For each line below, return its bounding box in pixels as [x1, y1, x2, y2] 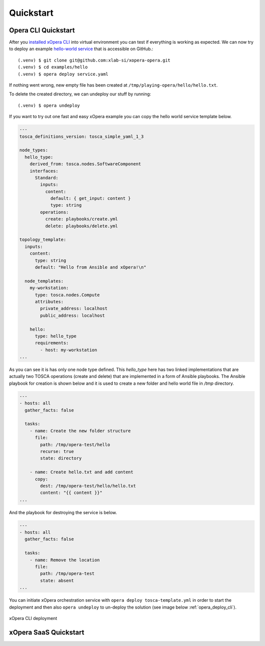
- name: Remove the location [29, 557, 100, 563]
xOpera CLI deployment [9, 615, 57, 621]
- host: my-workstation [40, 347, 98, 353]
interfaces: [29, 168, 59, 174]
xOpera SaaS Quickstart [9, 628, 84, 637]
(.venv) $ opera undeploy [18, 102, 80, 108]
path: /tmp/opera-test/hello [40, 442, 110, 447]
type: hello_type [35, 333, 77, 339]
